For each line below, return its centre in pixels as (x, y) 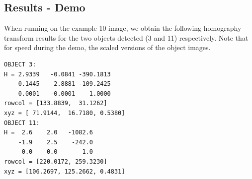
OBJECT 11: (22, 123)
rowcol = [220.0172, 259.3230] (56, 161)
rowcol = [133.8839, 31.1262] (56, 103)
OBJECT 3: (20, 64)
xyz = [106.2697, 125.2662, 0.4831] (65, 171)
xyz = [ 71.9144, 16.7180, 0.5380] (65, 113)
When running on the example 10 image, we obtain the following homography (123, 28)
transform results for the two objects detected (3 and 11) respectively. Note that (126, 37)
